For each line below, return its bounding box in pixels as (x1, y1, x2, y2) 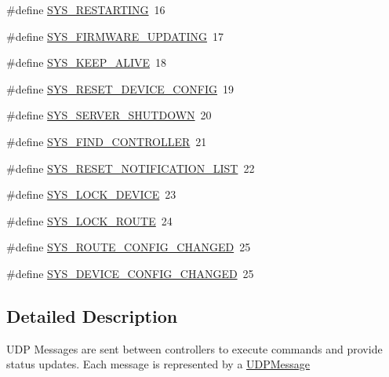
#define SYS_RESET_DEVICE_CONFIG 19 (6, 80, 234, 97)
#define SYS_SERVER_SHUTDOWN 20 (6, 107, 212, 123)
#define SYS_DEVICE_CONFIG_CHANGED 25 (6, 265, 254, 281)
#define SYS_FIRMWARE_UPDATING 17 (6, 27, 224, 44)
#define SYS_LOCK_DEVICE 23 (6, 186, 176, 203)
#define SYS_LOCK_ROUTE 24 (6, 212, 173, 229)
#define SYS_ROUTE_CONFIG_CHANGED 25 (6, 239, 251, 255)
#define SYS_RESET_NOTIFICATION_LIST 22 (6, 159, 255, 176)
